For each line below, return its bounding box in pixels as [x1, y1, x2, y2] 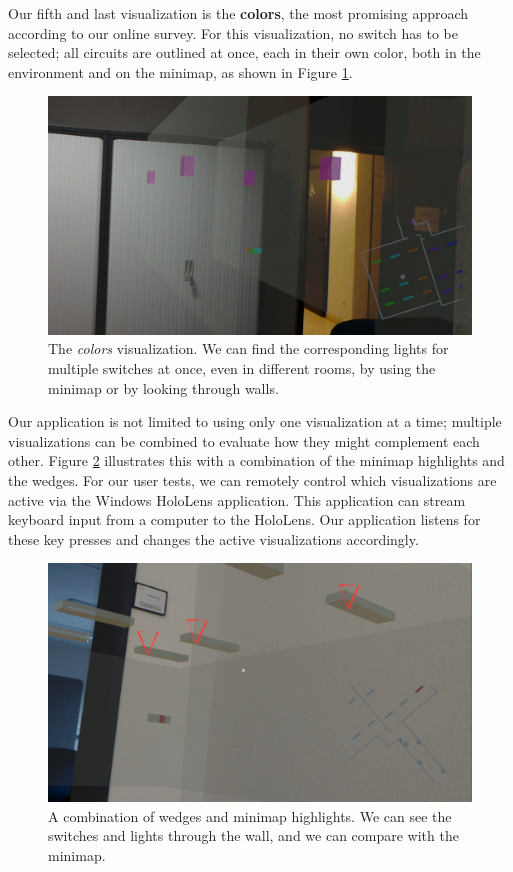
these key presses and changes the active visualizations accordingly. [8, 528, 419, 549]
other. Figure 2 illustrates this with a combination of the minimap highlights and [8, 450, 505, 471]
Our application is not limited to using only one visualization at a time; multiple [8, 411, 502, 432]
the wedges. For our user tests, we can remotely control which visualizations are [8, 470, 497, 491]
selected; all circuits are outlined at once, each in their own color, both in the [8, 42, 481, 63]
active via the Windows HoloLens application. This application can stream [8, 489, 466, 510]
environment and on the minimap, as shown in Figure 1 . [8, 61, 353, 82]
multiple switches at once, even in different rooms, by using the [48, 358, 436, 379]
